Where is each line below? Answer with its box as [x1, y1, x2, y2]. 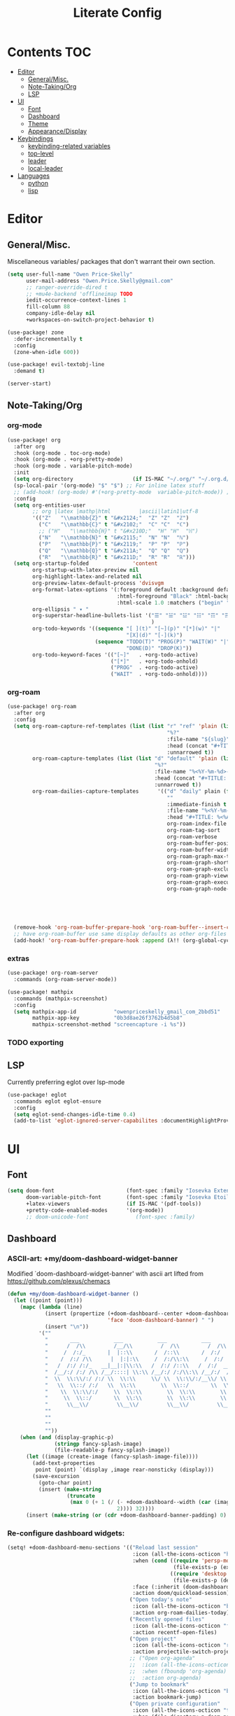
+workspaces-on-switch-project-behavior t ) [25, 316, 155, 323]
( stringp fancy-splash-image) [54, 1440, 142, 1447]
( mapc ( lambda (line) [20, 1304, 83, 1311]
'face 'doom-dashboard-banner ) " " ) [107, 1316, 215, 1323]
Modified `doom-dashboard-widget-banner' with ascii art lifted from [7, 1270, 204, 1278]
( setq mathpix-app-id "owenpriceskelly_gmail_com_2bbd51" [13, 1008, 220, 1015]
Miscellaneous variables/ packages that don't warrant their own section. [7, 257, 215, 265]
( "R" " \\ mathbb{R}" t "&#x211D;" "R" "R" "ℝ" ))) [38, 554, 196, 561]
